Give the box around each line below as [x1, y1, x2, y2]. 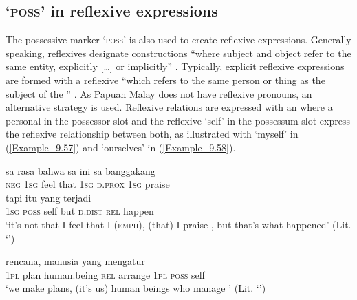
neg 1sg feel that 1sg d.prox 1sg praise [6, 177, 170, 191]
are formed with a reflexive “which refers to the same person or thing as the [6, 72, 325, 87]
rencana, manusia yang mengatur [6, 254, 145, 268]
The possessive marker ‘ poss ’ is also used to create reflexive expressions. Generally [6, 32, 351, 47]
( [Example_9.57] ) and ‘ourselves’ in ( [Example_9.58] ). [6, 140, 236, 154]
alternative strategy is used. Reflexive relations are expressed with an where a [6, 100, 333, 114]
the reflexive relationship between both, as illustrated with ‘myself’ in [6, 127, 299, 141]
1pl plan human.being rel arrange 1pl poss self [6, 267, 205, 281]
